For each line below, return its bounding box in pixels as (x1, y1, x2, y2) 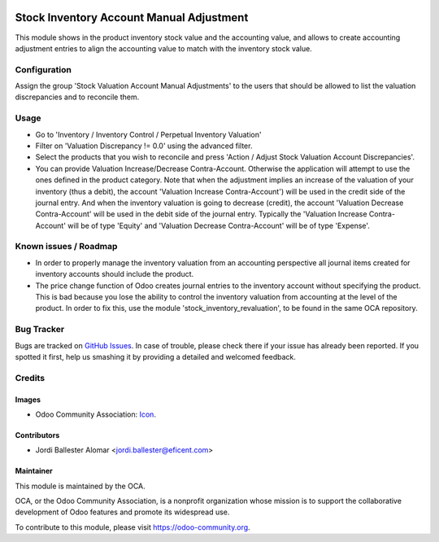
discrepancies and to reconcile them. (15, 92, 140, 102)
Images (15, 395, 41, 404)
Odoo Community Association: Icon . (35, 409, 156, 419)
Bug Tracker (15, 324, 65, 335)
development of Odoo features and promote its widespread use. (15, 507, 230, 517)
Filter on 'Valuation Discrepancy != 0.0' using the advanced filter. (35, 141, 253, 151)
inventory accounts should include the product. (35, 269, 194, 279)
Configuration (15, 63, 72, 75)
